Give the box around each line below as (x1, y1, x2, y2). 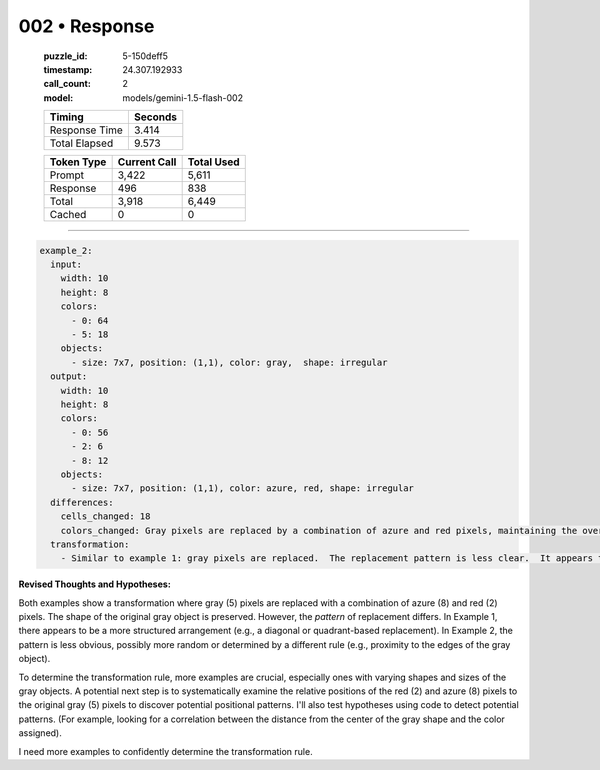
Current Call (117, 155, 177, 169)
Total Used (187, 155, 240, 169)
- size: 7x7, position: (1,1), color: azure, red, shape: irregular (71, 483, 415, 494)
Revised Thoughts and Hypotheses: (18, 578, 172, 590)
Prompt (49, 168, 85, 182)
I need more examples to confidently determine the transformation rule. (18, 745, 314, 757)
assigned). (18, 727, 62, 739)
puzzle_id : (43, 50, 88, 62)
